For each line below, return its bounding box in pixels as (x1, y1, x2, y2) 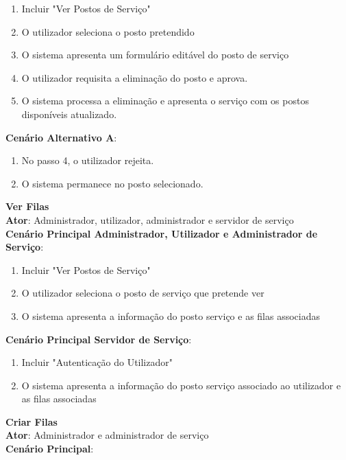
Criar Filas (5, 414, 58, 428)
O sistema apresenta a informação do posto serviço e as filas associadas (21, 308, 320, 323)
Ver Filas (5, 199, 49, 214)
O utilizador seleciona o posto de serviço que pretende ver (21, 286, 264, 300)
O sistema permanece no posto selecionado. (21, 176, 203, 190)
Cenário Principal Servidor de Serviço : (5, 332, 192, 346)
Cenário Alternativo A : (5, 130, 117, 144)
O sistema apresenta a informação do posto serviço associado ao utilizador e (21, 378, 341, 392)
